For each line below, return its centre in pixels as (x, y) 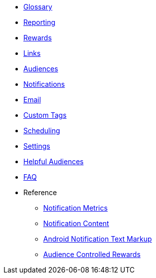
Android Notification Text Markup (98, 239)
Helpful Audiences (54, 161)
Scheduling (42, 131)
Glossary (38, 7)
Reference (40, 192)
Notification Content (76, 223)
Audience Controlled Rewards (92, 254)
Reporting (39, 22)
